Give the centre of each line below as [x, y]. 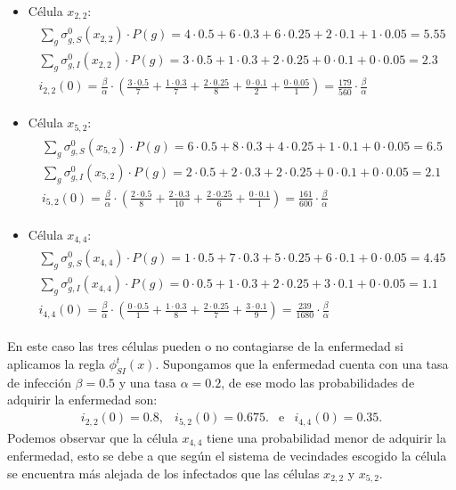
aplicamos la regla [56, 364]
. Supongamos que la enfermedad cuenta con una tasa [302, 364]
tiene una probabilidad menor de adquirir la [327, 437]
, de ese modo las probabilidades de [318, 382]
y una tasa [148, 382]
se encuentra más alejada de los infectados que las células [163, 473]
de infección [39, 382]
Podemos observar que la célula [93, 437]
